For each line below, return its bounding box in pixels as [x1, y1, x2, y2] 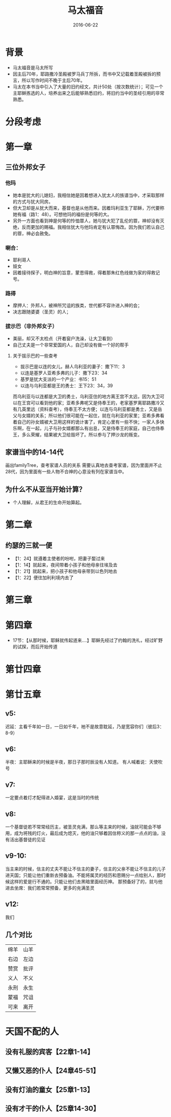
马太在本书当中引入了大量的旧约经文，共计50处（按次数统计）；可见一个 [12, 84, 163, 90]
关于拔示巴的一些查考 [12, 352, 58, 359]
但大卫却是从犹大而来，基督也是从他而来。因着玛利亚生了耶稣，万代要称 [12, 205, 164, 211]
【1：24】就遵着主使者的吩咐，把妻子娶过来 [12, 556, 105, 562]
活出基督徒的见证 [9, 836, 46, 843]
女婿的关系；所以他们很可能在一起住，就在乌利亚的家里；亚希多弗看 [21, 412, 164, 418]
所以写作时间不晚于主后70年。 [21, 77, 85, 83]
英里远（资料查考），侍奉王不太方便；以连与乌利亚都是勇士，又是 [21, 406, 158, 412]
